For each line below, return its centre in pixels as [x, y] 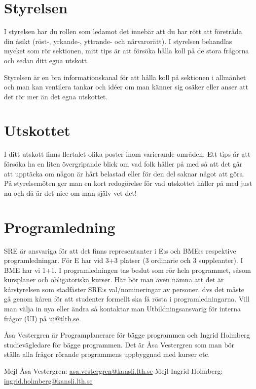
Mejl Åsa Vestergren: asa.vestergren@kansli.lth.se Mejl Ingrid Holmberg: [113, 371]
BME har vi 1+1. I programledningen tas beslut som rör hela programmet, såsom [128, 270]
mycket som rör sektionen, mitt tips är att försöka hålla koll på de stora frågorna [127, 51]
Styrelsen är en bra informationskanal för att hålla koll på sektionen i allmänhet [125, 77]
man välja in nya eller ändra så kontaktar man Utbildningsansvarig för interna [123, 309]
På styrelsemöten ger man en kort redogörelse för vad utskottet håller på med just [128, 183]
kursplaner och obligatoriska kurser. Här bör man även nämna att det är [114, 280]
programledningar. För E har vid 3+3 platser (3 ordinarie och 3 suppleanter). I [124, 260]
